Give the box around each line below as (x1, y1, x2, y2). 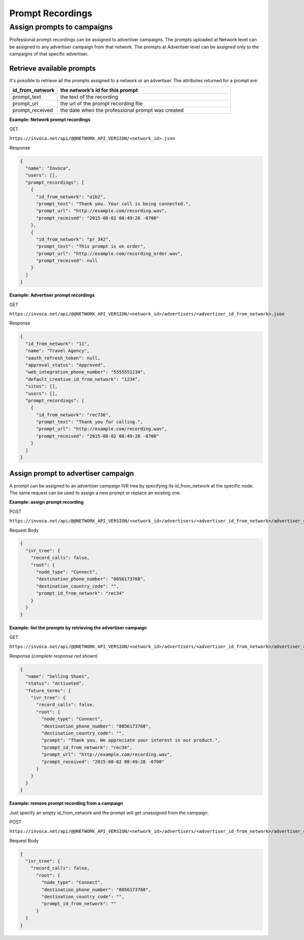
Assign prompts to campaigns (9, 22, 113, 31)
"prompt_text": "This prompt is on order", (36, 244, 146, 249)
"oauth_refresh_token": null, (25, 355, 101, 361)
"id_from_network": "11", (25, 341, 90, 346)
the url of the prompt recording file (60, 100, 143, 107)
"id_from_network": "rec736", (36, 412, 111, 417)
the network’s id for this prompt (60, 87, 138, 94)
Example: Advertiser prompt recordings (9, 292, 95, 298)
